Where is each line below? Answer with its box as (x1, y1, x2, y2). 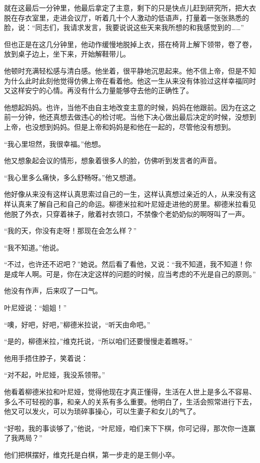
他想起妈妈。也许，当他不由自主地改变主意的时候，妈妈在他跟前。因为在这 (4, 102, 249, 112)
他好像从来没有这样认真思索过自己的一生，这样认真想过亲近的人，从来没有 (4, 189, 249, 199)
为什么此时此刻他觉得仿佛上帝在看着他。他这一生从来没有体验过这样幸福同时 (4, 75, 256, 86)
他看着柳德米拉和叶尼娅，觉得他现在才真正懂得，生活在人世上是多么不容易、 (4, 386, 256, 397)
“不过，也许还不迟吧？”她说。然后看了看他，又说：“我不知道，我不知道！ (4, 259, 245, 269)
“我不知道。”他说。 (4, 242, 63, 252)
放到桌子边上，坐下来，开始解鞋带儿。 (4, 49, 130, 59)
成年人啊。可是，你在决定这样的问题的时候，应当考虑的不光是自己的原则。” (10, 268, 256, 279)
